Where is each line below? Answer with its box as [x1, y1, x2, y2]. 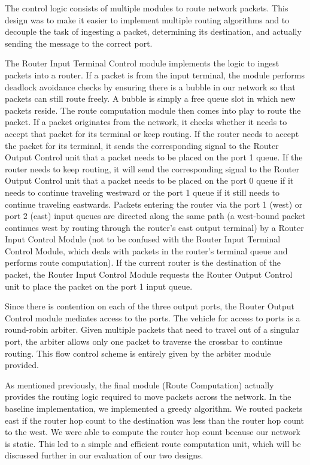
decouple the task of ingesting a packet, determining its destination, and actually [5, 25, 302, 38]
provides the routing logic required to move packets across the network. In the [5, 390, 291, 403]
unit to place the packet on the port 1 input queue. [5, 279, 193, 292]
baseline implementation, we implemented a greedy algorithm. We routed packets [5, 402, 303, 414]
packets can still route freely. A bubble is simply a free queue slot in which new [5, 92, 296, 105]
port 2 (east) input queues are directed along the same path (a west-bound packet [5, 209, 306, 222]
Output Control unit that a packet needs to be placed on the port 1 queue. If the [5, 151, 303, 163]
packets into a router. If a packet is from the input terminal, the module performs [5, 68, 305, 81]
